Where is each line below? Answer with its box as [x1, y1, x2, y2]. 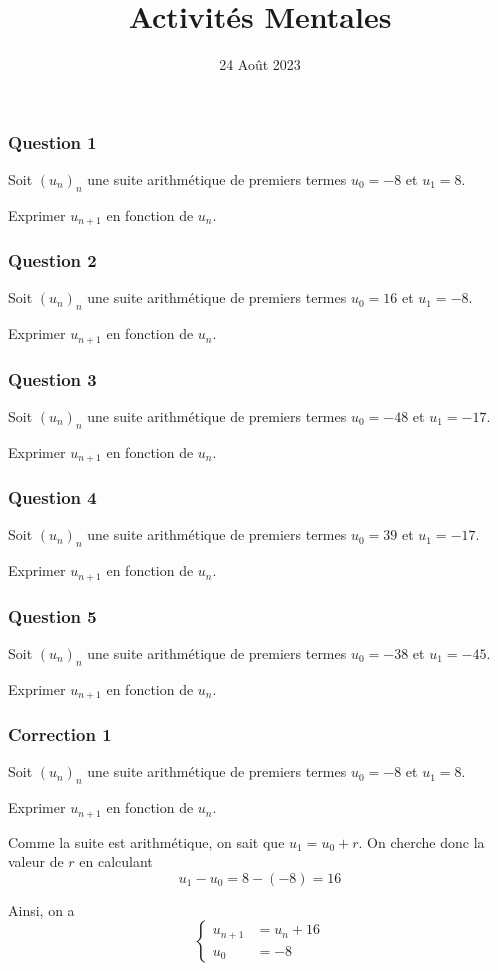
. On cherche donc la [358, 831, 485, 852]
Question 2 [8, 248, 97, 273]
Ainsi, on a [8, 899, 75, 920]
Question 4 [8, 485, 97, 510]
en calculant [79, 851, 153, 872]
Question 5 [8, 603, 97, 628]
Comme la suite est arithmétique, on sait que [8, 831, 285, 852]
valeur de [8, 851, 64, 872]
